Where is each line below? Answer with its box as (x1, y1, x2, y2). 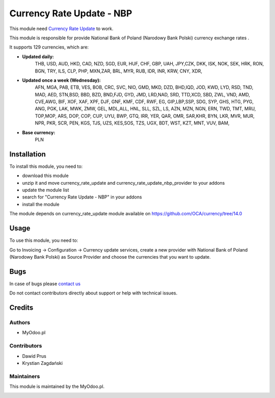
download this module (22, 172, 69, 179)
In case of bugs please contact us (9, 281, 81, 287)
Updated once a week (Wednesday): (22, 77, 101, 83)
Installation (9, 150, 46, 158)
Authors (9, 319, 31, 326)
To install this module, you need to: (9, 163, 83, 169)
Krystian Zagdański (22, 360, 63, 366)
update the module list (22, 187, 69, 193)
